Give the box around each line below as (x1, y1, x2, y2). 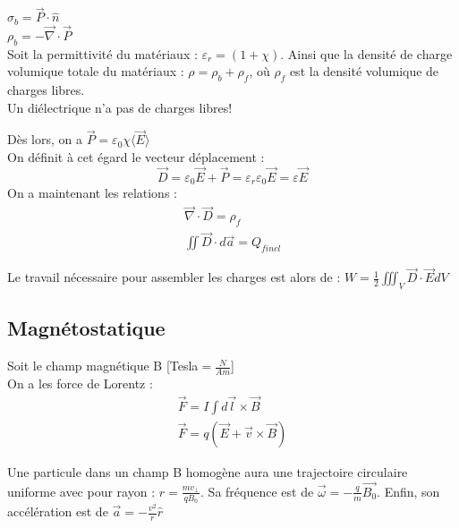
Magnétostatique (7, 314, 166, 342)
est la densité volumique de (289, 62, 439, 81)
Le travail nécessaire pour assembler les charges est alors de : (7, 268, 341, 286)
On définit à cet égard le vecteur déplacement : (7, 148, 265, 166)
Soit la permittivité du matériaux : (7, 44, 198, 63)
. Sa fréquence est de (200, 481, 314, 500)
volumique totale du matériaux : (7, 62, 184, 81)
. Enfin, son (377, 481, 440, 500)
